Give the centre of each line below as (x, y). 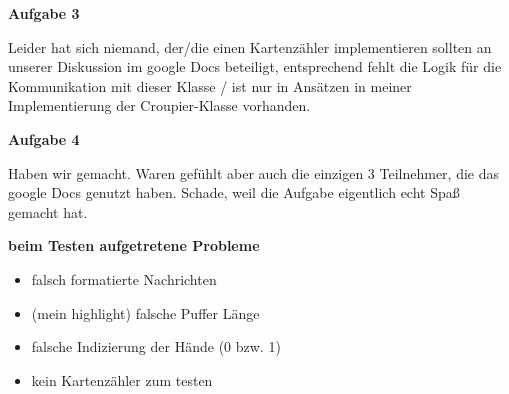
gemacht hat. (48, 211)
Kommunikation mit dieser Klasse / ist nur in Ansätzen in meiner (210, 85)
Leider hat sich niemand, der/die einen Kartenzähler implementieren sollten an (250, 46)
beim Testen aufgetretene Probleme (134, 245)
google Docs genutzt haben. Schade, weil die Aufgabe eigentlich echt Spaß (234, 192)
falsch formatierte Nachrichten (124, 278)
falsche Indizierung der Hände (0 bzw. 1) (156, 346)
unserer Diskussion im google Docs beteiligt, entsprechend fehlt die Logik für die (255, 66)
